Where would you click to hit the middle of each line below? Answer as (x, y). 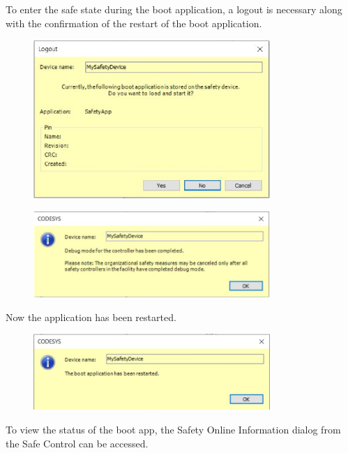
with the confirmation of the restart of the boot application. (134, 23)
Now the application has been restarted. (91, 317)
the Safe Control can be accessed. (77, 444)
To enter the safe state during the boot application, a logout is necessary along (174, 9)
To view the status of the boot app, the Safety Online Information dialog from (173, 430)
